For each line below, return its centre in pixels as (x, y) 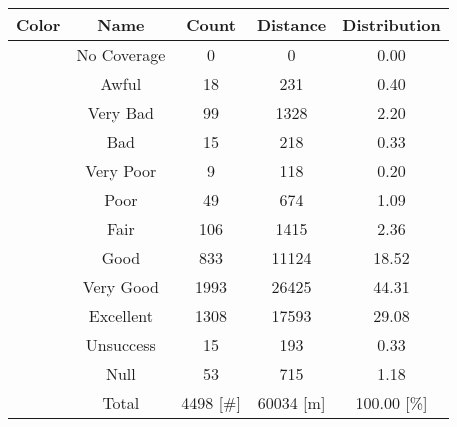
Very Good (120, 286)
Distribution (391, 24)
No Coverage (121, 54)
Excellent (120, 315)
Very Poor (121, 170)
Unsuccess (120, 344)
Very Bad (120, 112)
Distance (291, 24)
